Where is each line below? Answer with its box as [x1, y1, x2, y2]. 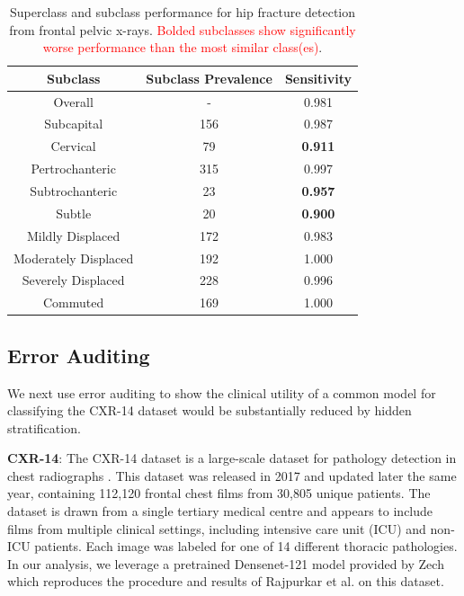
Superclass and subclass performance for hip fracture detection [9, 3, 356, 21]
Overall [53, 92, 94, 111]
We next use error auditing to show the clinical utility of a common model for [7, 383, 436, 402]
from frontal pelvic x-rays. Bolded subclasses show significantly [9, 20, 356, 39]
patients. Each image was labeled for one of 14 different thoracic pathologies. [34, 537, 458, 556]
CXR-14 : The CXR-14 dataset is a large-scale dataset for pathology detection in [7, 449, 457, 467]
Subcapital [44, 114, 103, 133]
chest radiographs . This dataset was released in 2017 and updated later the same [7, 466, 457, 485]
